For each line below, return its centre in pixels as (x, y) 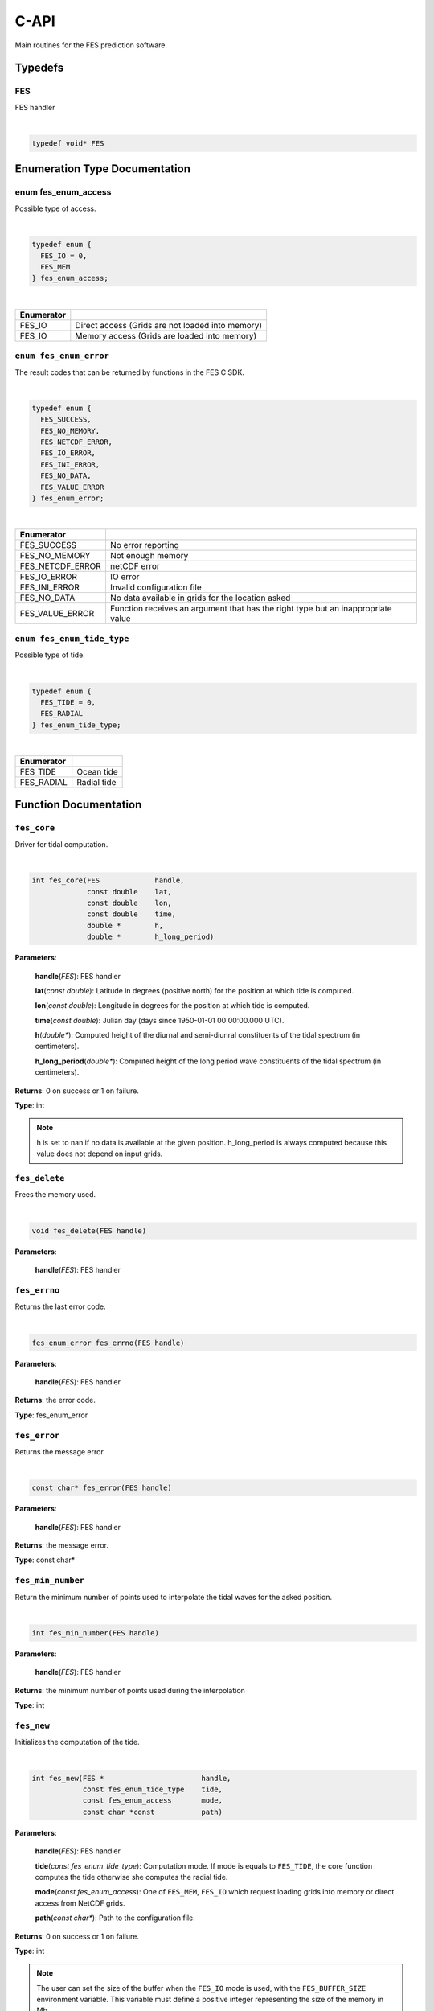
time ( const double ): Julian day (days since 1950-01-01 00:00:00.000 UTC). (160, 1020)
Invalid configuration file (156, 587)
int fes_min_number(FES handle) (96, 1633)
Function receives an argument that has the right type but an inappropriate (251, 609)
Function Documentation (78, 805)
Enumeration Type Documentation (102, 169)
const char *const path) (152, 1812)
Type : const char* (45, 1560)
